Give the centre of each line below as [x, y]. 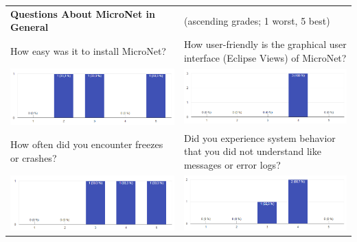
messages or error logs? [232, 164]
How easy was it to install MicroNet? [88, 50]
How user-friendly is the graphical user [265, 44]
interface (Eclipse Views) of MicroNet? [265, 57]
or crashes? [34, 157]
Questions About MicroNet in [83, 13]
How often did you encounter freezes [87, 144]
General [30, 27]
